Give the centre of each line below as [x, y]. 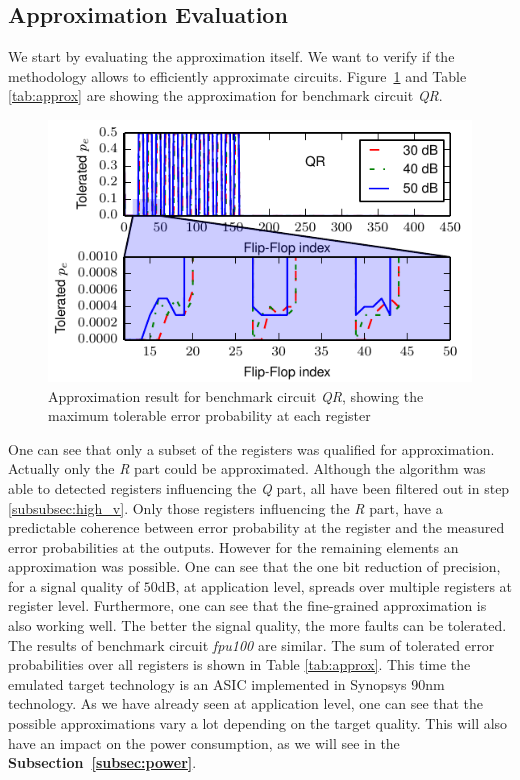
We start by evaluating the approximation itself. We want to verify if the [231, 56]
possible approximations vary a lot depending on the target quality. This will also [258, 723]
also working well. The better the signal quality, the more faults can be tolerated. [257, 625]
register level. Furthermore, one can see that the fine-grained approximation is [247, 605]
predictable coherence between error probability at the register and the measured [256, 527]
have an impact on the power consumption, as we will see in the [204, 742]
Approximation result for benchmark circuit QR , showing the [236, 395]
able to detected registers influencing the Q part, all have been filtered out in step [259, 487]
